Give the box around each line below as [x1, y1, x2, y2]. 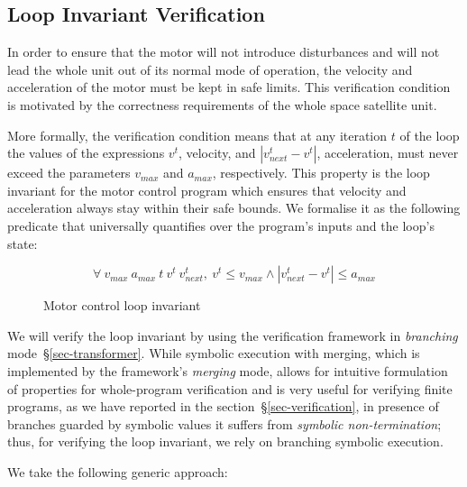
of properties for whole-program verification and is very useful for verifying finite [7, 379, 453, 398]
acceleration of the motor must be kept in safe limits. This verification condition [7, 78, 451, 96]
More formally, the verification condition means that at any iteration [7, 125, 388, 144]
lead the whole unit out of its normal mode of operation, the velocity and [7, 60, 413, 78]
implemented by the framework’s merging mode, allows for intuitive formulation [7, 361, 448, 380]
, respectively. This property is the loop [212, 163, 430, 182]
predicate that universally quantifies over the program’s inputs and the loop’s [7, 216, 435, 234]
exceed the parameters [7, 163, 131, 182]
